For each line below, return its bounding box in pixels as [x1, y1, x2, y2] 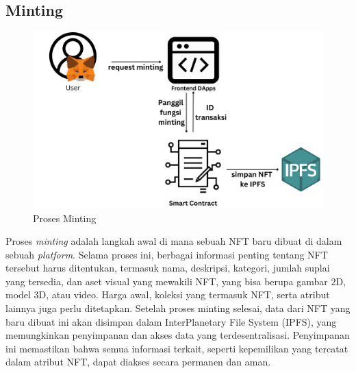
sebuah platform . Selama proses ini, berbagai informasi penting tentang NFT [5, 247, 328, 261]
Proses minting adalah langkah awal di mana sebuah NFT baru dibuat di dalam [5, 234, 342, 248]
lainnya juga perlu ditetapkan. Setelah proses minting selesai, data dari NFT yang [5, 301, 351, 315]
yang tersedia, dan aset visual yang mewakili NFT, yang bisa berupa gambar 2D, [5, 274, 346, 288]
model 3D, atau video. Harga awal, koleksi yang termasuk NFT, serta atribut [5, 287, 330, 302]
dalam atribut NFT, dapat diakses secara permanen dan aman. [5, 354, 271, 369]
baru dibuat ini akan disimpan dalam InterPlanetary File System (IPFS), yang [5, 314, 337, 328]
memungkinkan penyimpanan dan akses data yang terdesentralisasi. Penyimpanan [5, 328, 350, 342]
